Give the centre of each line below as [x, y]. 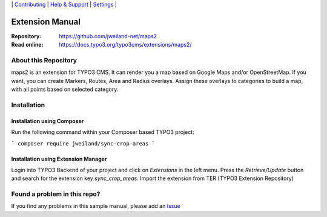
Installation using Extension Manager [59, 159]
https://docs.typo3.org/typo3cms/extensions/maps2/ [125, 45]
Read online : [27, 45]
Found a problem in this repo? [56, 194]
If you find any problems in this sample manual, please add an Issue [96, 206]
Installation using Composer [48, 121]
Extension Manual [46, 22]
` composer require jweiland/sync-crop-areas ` [83, 143]
